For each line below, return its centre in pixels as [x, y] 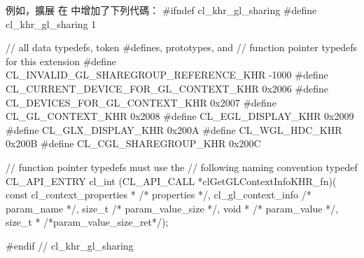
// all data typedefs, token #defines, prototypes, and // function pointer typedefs [182, 47]
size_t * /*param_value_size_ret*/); [87, 222]
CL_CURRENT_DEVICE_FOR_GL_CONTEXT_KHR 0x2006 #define [167, 88]
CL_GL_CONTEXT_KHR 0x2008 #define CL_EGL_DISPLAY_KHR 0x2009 [180, 116]
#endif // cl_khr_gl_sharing [70, 245]
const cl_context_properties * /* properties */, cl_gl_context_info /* [159, 195]
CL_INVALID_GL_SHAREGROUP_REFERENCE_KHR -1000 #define [167, 75]
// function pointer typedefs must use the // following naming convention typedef [182, 167]
